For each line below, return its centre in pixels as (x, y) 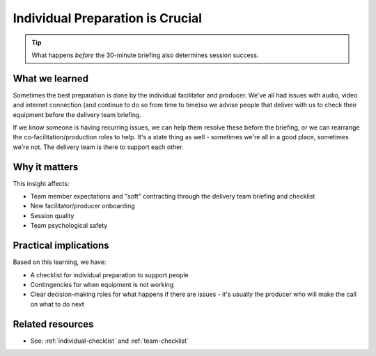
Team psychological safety (69, 226)
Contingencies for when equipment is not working (102, 284)
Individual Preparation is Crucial (107, 18)
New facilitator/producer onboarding (83, 206)
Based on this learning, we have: (60, 262)
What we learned (50, 78)
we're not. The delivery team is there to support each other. (98, 147)
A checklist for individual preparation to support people (109, 274)
